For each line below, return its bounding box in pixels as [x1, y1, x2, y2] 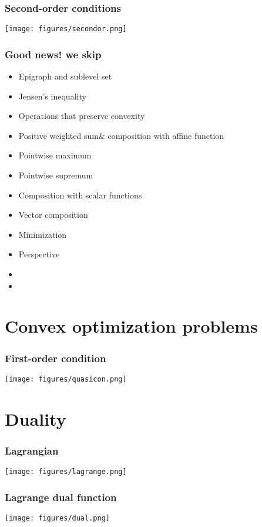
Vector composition [18, 208, 88, 221]
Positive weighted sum [18, 129, 99, 141]
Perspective [18, 248, 60, 260]
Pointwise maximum [18, 149, 92, 161]
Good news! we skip [5, 47, 102, 61]
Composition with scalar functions [18, 188, 142, 201]
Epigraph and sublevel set [18, 70, 112, 82]
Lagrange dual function [5, 489, 117, 504]
